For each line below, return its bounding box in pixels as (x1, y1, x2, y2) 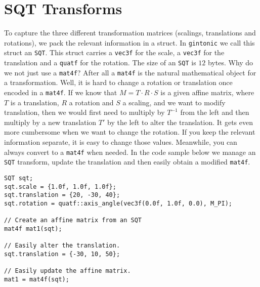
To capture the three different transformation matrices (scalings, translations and (4, 27, 256, 38)
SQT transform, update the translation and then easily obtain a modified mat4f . (4, 156, 250, 167)
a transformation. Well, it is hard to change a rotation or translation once (4, 77, 233, 88)
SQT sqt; (4, 174, 33, 182)
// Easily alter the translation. (4, 242, 120, 250)
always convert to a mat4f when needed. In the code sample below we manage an (4, 146, 256, 157)
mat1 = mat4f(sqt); (4, 275, 69, 283)
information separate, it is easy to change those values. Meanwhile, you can (4, 136, 237, 147)
